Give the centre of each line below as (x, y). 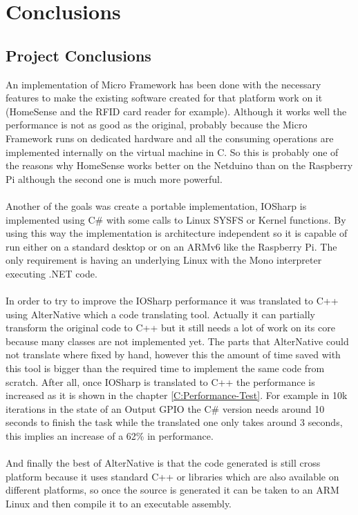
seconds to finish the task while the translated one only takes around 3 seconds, (174, 422)
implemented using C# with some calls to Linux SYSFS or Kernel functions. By (176, 219)
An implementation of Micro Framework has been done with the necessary (163, 84)
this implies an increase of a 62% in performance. (110, 436)
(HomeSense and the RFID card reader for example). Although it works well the (176, 111)
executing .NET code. (51, 273)
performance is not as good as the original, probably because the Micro (157, 125)
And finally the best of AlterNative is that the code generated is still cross (163, 463)
